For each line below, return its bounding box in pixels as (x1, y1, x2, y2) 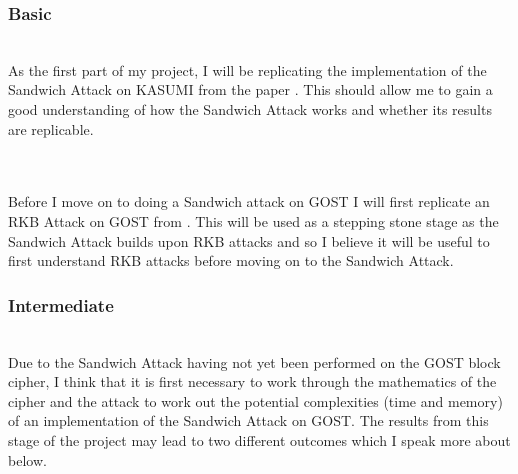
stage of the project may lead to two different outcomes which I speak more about (8, 429, 511, 450)
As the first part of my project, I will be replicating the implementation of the (8, 59, 487, 80)
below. (8, 449, 47, 470)
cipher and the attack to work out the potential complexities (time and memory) (8, 390, 503, 411)
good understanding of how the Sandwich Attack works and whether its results (8, 99, 492, 119)
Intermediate (8, 292, 114, 317)
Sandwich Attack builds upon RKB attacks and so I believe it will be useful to (8, 230, 490, 251)
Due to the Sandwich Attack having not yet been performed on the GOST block (8, 351, 501, 372)
